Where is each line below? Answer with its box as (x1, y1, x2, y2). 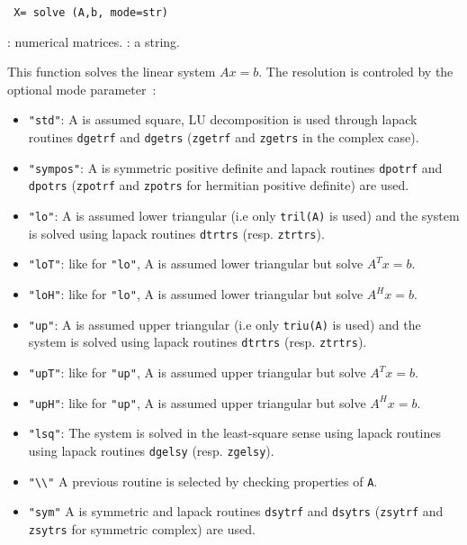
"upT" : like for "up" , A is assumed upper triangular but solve (28, 363, 366, 381)
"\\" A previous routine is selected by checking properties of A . (28, 471, 378, 490)
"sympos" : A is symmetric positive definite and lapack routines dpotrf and (28, 158, 443, 177)
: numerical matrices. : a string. (7, 32, 180, 50)
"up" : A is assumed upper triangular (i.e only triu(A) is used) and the (28, 314, 421, 333)
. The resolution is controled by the (258, 62, 454, 81)
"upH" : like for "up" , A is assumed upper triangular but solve (28, 393, 366, 412)
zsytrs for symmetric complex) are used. (28, 519, 256, 538)
